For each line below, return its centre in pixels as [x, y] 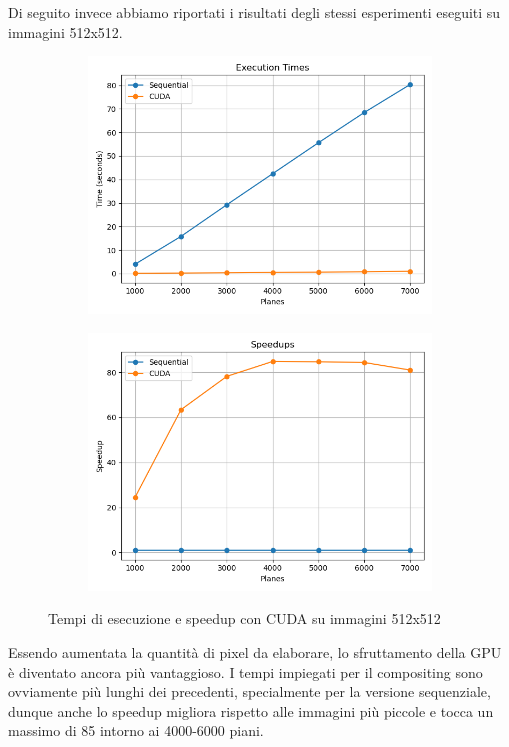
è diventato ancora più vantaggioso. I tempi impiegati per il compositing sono [245, 671]
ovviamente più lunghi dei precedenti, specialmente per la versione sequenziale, [249, 691]
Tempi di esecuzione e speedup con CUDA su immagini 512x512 [244, 618]
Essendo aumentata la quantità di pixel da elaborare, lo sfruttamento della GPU [255, 651]
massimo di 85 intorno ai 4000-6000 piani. [136, 730]
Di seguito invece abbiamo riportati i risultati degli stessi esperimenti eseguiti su [254, 12]
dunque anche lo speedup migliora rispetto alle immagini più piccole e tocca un [251, 710]
